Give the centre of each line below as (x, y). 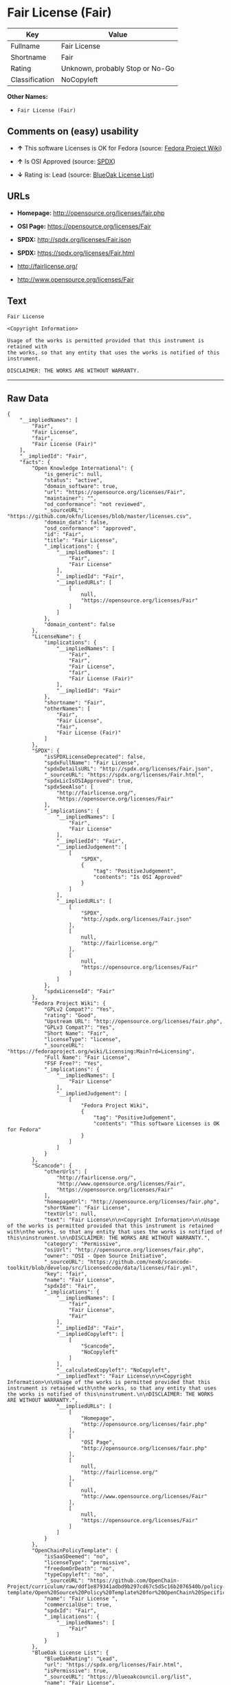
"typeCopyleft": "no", (76, 1575)
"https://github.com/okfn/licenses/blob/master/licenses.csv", (100, 517)
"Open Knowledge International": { (83, 469)
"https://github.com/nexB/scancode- (140, 1262)
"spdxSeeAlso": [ (69, 787)
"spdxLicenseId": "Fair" (79, 992)
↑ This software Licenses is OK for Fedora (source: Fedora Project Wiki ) (119, 148)
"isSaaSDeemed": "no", (76, 1557)
